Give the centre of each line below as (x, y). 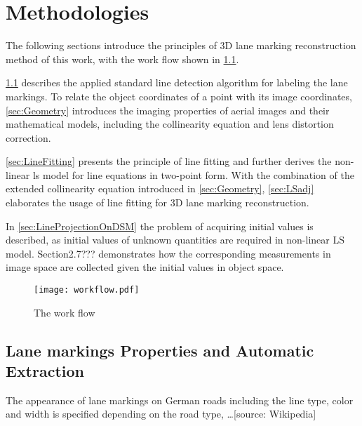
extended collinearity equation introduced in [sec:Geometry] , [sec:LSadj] (160, 188)
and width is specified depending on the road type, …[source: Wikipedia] (161, 414)
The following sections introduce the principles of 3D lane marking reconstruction (181, 45)
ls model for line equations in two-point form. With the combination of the (193, 174)
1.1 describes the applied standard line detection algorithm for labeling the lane (177, 82)
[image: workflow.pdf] (87, 290)
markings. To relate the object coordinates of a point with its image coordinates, (179, 96)
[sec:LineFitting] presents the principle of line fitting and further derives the (169, 161)
